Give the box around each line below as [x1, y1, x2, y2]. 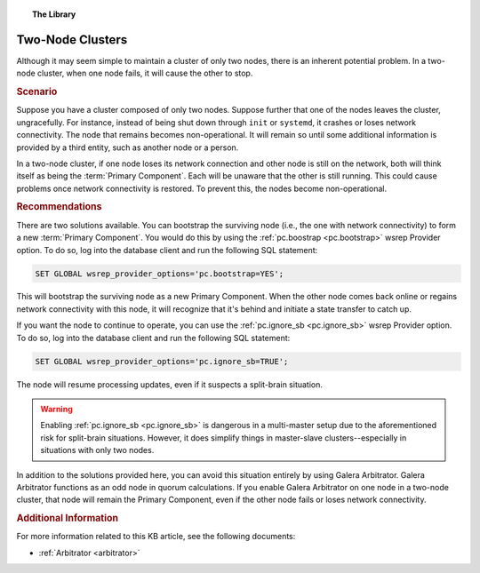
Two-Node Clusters [16, 32, 128, 47]
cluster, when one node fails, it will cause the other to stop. [36, 68, 253, 79]
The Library [32, 9, 76, 20]
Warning [40, 404, 73, 415]
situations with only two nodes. [40, 445, 155, 456]
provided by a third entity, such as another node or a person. [16, 142, 239, 153]
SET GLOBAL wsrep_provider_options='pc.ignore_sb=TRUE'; [35, 356, 289, 366]
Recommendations [16, 201, 102, 213]
